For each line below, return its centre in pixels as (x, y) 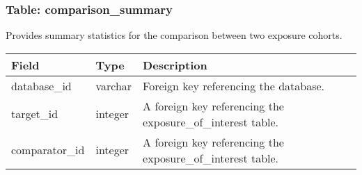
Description (175, 65)
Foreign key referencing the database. (234, 85)
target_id (35, 114)
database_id (41, 85)
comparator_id (48, 150)
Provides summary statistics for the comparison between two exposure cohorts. (174, 35)
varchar (114, 85)
